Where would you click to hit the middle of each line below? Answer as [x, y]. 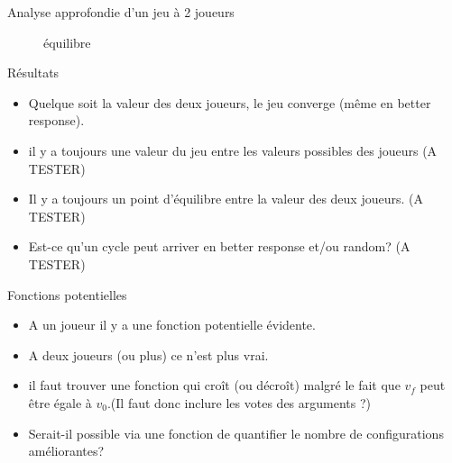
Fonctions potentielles [67, 294]
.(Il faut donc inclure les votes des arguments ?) [239, 402]
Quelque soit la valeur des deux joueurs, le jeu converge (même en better [230, 102]
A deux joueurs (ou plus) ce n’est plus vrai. [148, 354]
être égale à [60, 402]
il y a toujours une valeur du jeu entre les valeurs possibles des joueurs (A [233, 150]
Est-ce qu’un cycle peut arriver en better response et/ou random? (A [219, 246]
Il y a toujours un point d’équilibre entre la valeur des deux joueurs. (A [226, 199]
